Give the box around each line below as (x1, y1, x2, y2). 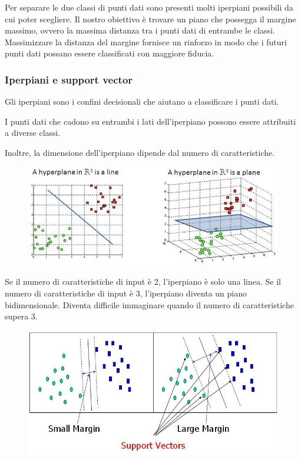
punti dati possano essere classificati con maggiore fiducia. (5, 47, 214, 59)
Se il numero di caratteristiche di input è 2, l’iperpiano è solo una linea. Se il (5, 275, 281, 288)
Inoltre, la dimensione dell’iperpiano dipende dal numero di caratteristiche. (5, 146, 275, 158)
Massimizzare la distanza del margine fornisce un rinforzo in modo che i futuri (5, 35, 287, 48)
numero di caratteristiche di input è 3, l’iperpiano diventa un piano (5, 286, 247, 299)
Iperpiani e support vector (5, 72, 133, 86)
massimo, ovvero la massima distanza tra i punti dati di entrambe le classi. (5, 24, 275, 36)
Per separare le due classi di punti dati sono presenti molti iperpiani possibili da (5, 1, 293, 13)
